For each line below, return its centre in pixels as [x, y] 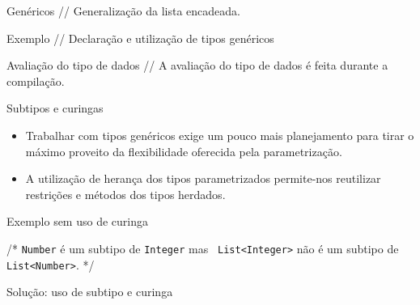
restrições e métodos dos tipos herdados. [125, 194]
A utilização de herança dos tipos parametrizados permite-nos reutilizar [203, 178]
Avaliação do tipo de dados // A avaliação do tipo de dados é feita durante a [197, 65]
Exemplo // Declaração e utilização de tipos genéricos [140, 38]
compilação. [36, 80]
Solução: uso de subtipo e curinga [90, 292]
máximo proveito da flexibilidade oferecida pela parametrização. [184, 151]
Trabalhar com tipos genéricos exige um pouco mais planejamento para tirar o [220, 135]
